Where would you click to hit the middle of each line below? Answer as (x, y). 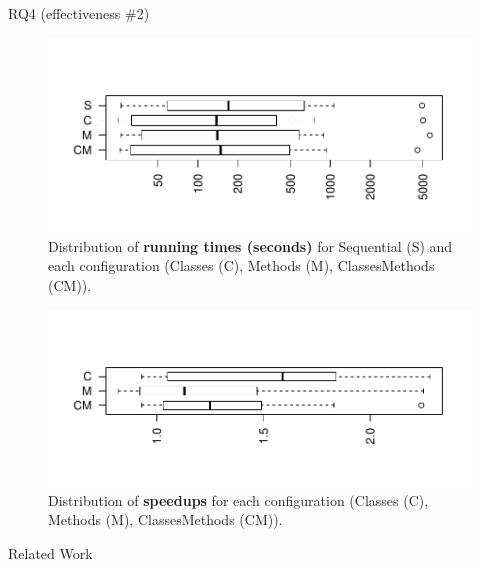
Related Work (50, 552)
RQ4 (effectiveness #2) (79, 13)
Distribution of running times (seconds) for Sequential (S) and (250, 245)
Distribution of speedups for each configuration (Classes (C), (238, 499)
